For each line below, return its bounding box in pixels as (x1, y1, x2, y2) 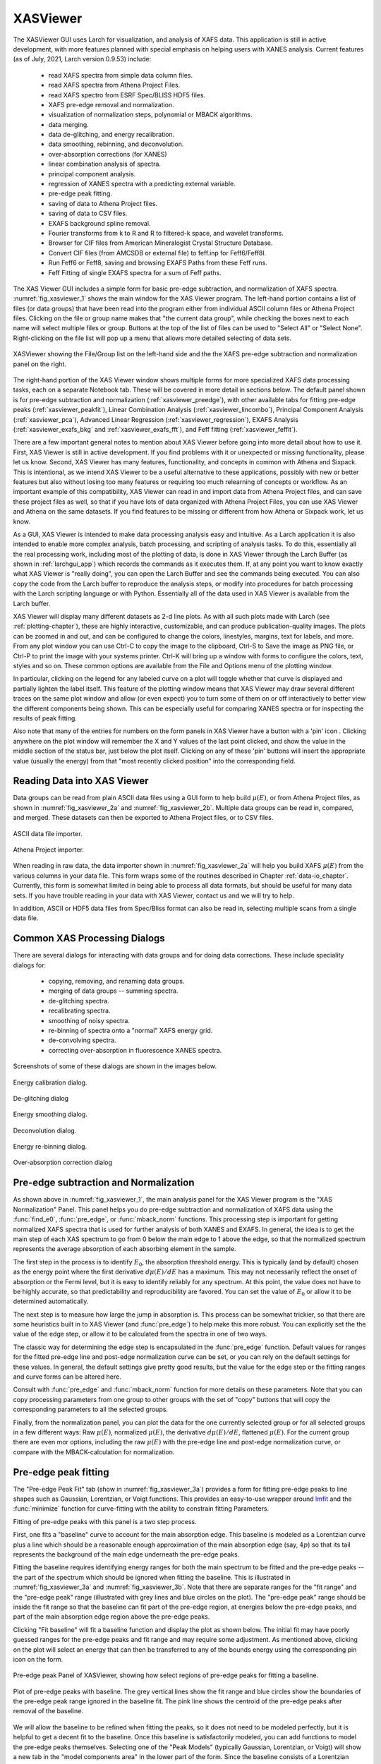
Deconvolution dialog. (13, 1126, 77, 1135)
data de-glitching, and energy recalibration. (48, 131, 175, 139)
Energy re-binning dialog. (13, 1142, 87, 1151)
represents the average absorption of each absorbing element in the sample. (13, 1245, 236, 1253)
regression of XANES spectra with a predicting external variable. (48, 180, 236, 188)
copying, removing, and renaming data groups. (48, 977, 185, 985)
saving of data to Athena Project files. (48, 199, 158, 207)
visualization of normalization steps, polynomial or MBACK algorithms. (48, 110, 253, 119)
